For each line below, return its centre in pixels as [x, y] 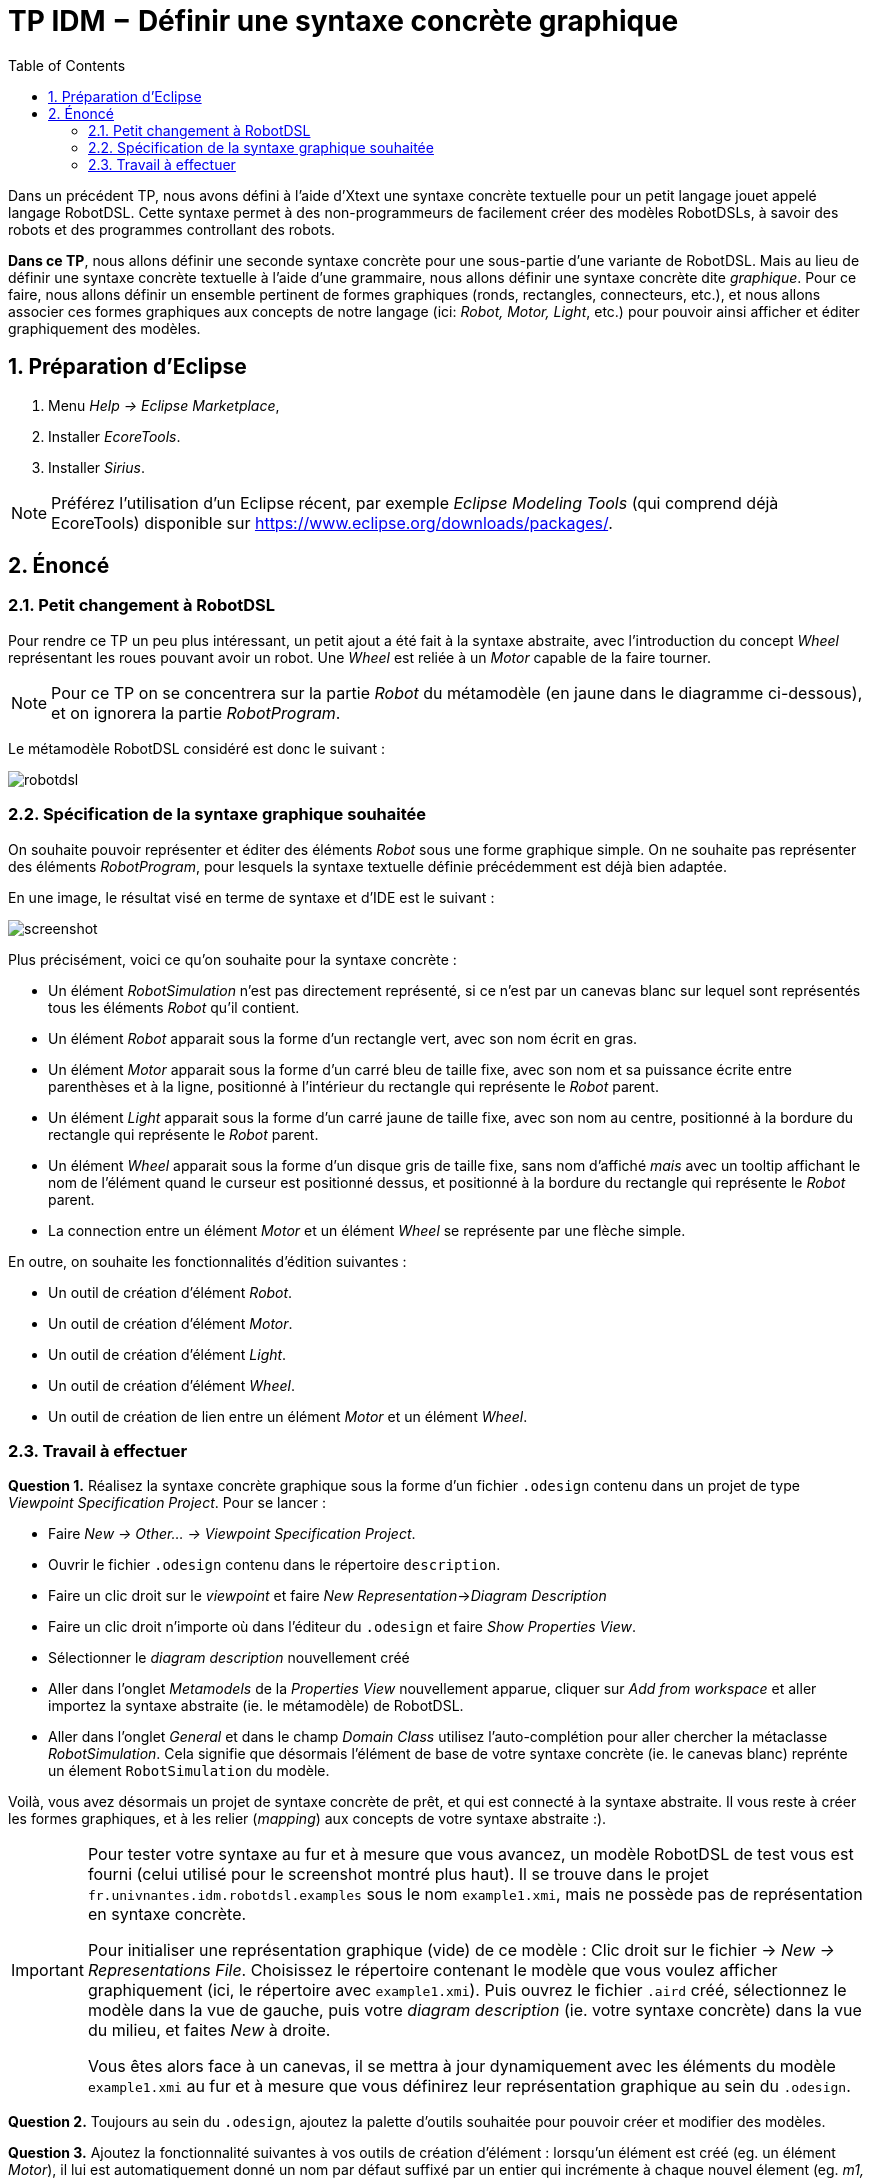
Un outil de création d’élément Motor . [170, 1323]
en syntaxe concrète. [167, 1914]
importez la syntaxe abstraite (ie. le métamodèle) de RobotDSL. [256, 1706]
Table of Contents [67, 65]
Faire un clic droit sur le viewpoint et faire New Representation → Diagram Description [327, 1596]
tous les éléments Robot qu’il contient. [174, 1007]
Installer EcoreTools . [114, 436]
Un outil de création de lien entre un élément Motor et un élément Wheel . [288, 1416]
